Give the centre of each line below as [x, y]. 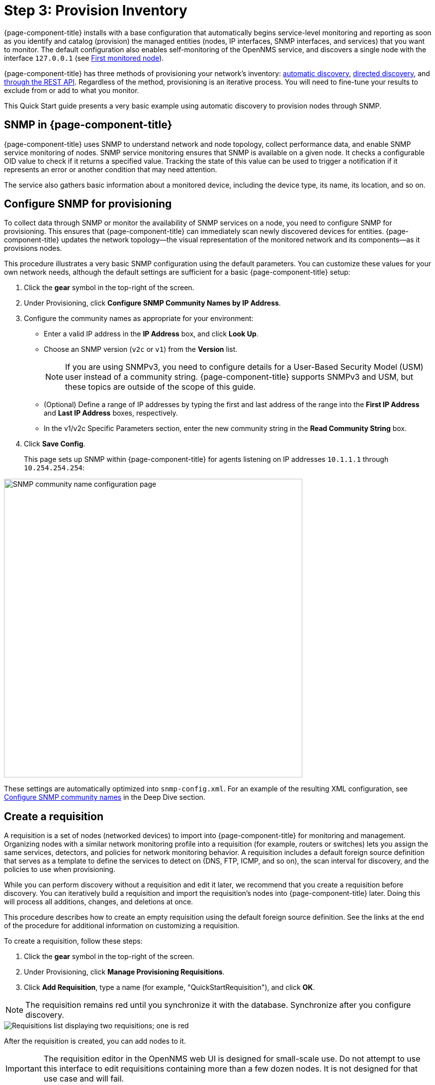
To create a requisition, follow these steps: [73, 941]
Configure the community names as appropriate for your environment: [139, 319]
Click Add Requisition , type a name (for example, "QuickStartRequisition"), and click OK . [170, 987]
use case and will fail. [84, 1079]
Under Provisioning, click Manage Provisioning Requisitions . [124, 972]
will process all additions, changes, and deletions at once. [99, 902]
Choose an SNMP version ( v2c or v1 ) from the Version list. [141, 349]
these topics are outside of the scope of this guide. [161, 387]
